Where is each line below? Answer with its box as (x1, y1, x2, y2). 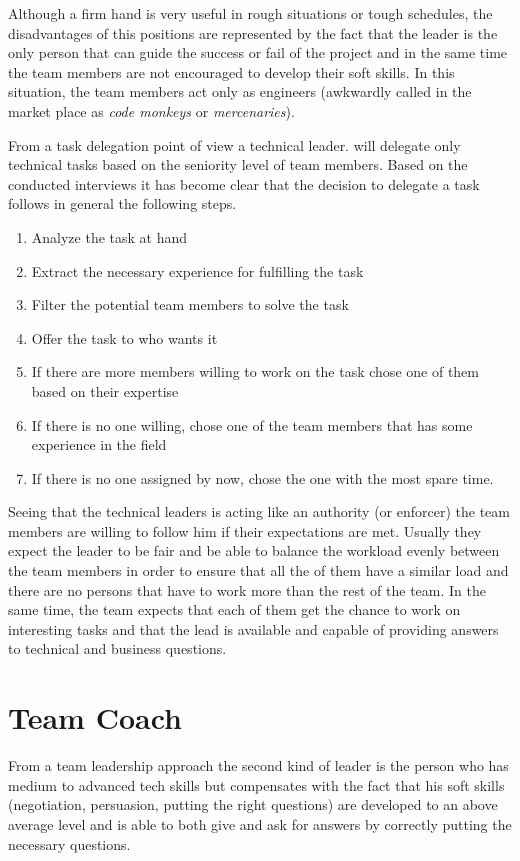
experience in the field (31, 434, 167, 455)
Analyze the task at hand (31, 226, 188, 247)
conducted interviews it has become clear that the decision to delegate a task (8, 173, 480, 194)
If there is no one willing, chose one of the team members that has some (31, 414, 473, 435)
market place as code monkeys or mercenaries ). (8, 100, 295, 121)
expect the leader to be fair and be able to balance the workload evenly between (8, 540, 500, 561)
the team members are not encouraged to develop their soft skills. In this (8, 61, 455, 82)
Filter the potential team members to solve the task (31, 294, 349, 315)
